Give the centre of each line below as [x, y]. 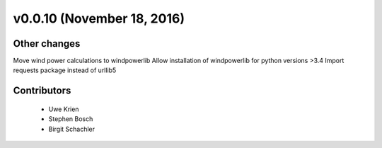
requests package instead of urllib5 [65, 70]
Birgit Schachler [72, 129]
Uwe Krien [64, 109]
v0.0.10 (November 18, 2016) [99, 18]
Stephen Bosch [71, 119]
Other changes [47, 44]
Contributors [42, 91]
